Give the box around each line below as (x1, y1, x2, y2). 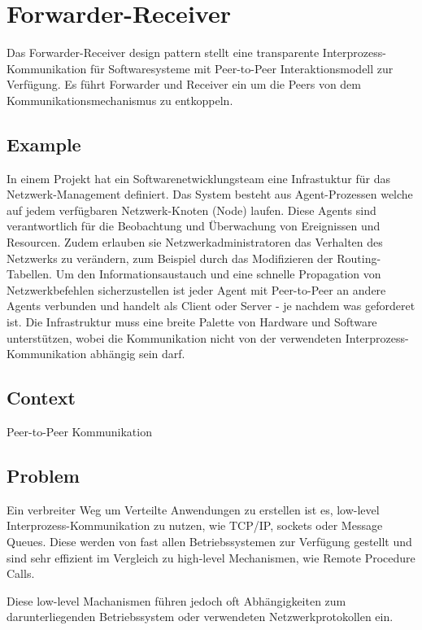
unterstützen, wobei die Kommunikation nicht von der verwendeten (7, 329, 342, 346)
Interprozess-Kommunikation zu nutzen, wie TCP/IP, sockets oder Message (7, 517, 383, 534)
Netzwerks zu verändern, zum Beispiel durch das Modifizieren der (7, 249, 333, 266)
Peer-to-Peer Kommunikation (7, 423, 152, 440)
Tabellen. (7, 265, 53, 282)
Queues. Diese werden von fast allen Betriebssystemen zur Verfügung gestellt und (7, 533, 412, 550)
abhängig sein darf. (90, 345, 185, 362)
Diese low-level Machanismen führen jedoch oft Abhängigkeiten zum (7, 592, 346, 609)
